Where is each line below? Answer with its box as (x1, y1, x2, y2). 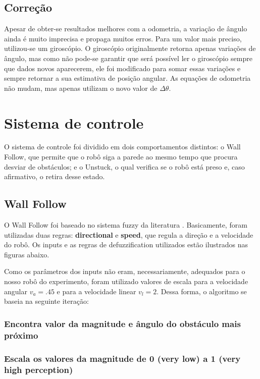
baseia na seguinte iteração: (4, 296, 89, 306)
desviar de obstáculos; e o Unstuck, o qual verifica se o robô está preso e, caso (4, 161, 245, 172)
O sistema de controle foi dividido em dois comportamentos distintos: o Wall (4, 141, 241, 152)
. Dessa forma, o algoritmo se (157, 286, 247, 296)
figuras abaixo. (4, 249, 49, 259)
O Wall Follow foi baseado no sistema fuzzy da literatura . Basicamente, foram (4, 220, 247, 230)
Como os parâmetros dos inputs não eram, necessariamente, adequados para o (4, 266, 245, 277)
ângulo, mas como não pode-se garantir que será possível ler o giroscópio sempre (4, 52, 252, 63)
